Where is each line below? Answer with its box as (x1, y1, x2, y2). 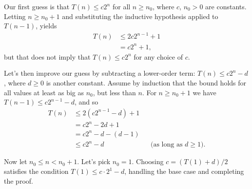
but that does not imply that (4, 51, 91, 62)
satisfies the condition (4, 166, 69, 176)
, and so (74, 97, 98, 107)
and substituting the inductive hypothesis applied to (62, 11, 218, 21)
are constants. (205, 1, 247, 11)
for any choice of (134, 51, 183, 62)
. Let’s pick (77, 156, 111, 167)
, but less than (93, 87, 136, 97)
